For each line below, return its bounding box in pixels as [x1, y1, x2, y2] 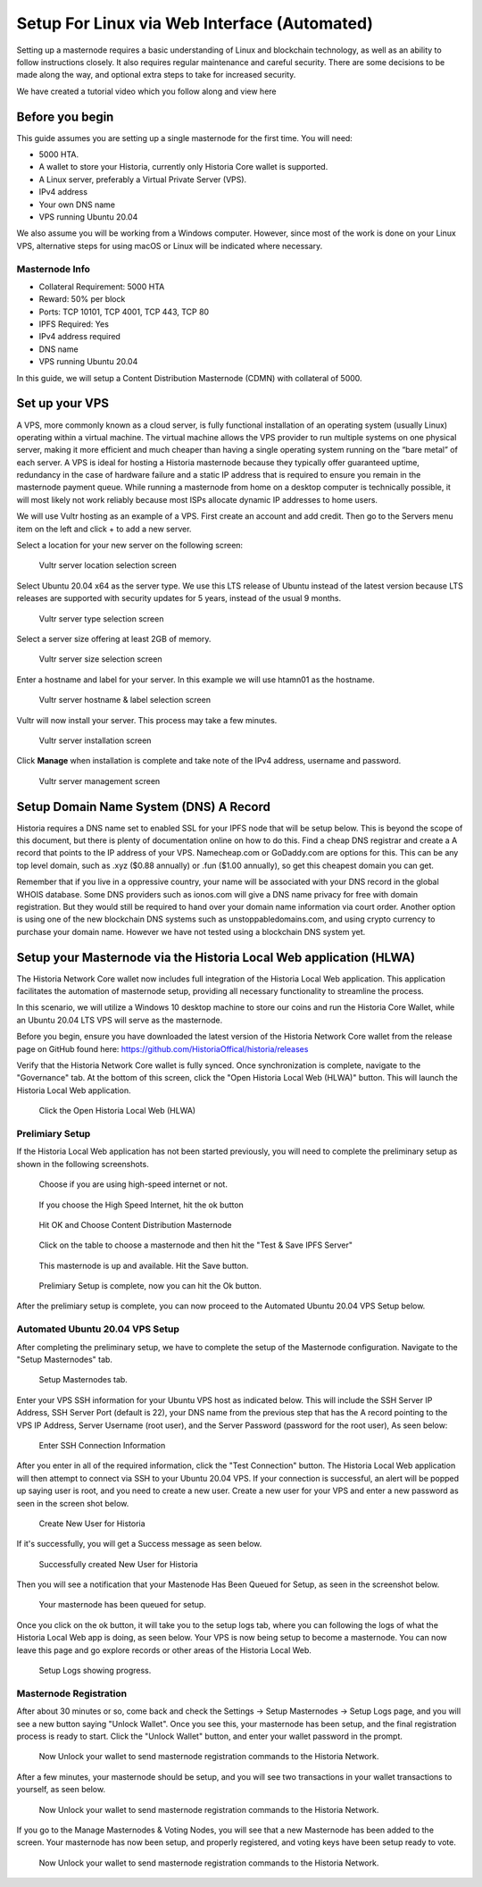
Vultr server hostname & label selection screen [38, 695, 212, 706]
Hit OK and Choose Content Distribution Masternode [38, 1219, 232, 1230]
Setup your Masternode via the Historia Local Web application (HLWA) [16, 949, 415, 964]
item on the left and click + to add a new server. [16, 523, 192, 534]
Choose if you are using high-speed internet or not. [38, 1179, 228, 1190]
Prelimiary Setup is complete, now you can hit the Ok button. [38, 1281, 262, 1291]
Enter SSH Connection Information [38, 1440, 166, 1450]
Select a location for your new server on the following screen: [16, 540, 244, 551]
